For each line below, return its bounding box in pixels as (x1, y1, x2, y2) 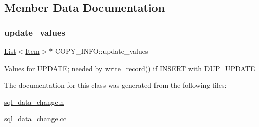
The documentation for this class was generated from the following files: (4, 80, 227, 90)
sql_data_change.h (4, 96, 64, 107)
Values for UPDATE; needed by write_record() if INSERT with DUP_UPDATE (4, 62, 255, 73)
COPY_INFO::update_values (55, 46, 148, 56)
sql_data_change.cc (4, 113, 66, 124)
